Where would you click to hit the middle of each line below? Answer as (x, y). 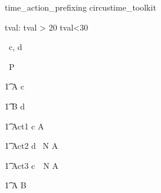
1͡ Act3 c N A (32, 165)
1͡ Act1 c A (24, 126)
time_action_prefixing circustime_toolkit (80, 7)
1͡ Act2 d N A (32, 146)
